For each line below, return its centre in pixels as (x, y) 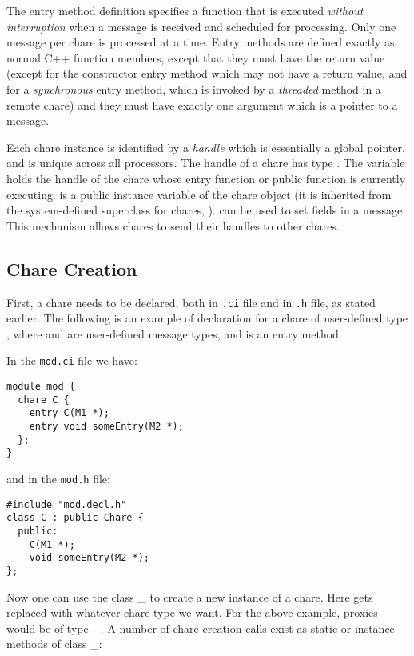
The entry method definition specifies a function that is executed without (185, 10)
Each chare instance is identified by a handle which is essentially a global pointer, (206, 147)
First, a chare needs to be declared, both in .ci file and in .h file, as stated (191, 302)
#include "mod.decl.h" (67, 504)
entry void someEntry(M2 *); (106, 426)
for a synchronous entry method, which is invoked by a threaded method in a (194, 88)
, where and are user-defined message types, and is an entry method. (174, 333)
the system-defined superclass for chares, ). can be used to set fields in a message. (206, 210)
